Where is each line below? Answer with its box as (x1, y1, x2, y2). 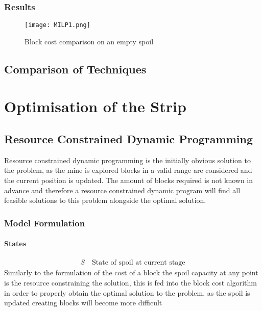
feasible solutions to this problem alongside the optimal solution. (4, 195, 206, 205)
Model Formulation (4, 216, 85, 229)
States (4, 238, 27, 249)
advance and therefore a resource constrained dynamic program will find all (4, 185, 241, 195)
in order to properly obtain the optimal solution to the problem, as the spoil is (4, 287, 250, 298)
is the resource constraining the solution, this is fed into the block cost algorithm (4, 277, 257, 288)
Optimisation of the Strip (4, 96, 186, 117)
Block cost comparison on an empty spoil (25, 36, 154, 46)
